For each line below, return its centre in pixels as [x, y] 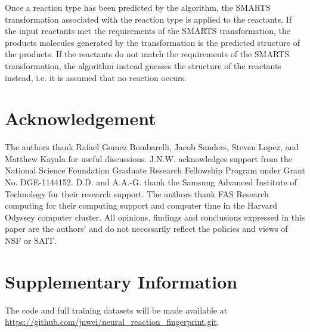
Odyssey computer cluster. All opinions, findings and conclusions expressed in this [155, 217]
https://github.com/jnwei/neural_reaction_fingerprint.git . [112, 322]
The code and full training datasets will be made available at [116, 310]
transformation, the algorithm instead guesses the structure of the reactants [143, 65]
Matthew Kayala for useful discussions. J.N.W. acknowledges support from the [148, 158]
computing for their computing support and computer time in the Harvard [141, 205]
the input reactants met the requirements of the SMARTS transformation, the [148, 31]
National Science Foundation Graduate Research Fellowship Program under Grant [155, 170]
